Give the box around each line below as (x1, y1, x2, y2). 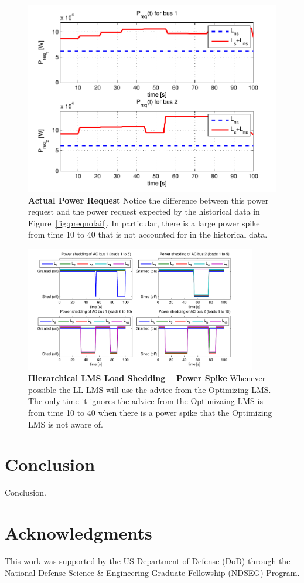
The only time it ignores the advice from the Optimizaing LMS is (28, 395, 263, 407)
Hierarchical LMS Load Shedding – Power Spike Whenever (28, 372, 266, 384)
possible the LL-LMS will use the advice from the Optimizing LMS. (28, 383, 271, 395)
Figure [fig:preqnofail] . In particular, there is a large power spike (28, 216, 260, 229)
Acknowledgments (5, 521, 152, 545)
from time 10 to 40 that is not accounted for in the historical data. (28, 228, 268, 240)
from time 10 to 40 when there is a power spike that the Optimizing (28, 406, 272, 419)
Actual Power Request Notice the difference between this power (28, 194, 269, 206)
